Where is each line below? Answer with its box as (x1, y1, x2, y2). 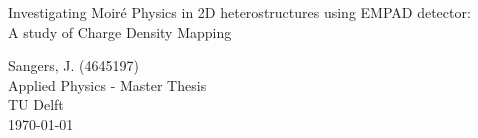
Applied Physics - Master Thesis (8, 74, 207, 95)
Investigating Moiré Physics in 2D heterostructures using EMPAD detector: (8, 2, 471, 22)
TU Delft (8, 94, 64, 115)
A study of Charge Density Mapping (8, 21, 232, 42)
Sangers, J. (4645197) (8, 55, 139, 76)
